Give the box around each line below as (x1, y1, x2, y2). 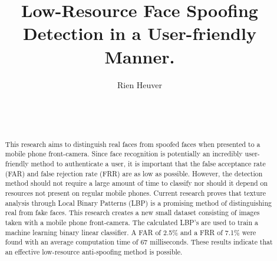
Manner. (104, 44, 175, 68)
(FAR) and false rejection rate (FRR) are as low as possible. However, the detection (5, 168, 263, 178)
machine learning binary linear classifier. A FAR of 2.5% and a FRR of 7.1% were (5, 227, 256, 237)
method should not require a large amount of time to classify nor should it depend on (5, 178, 268, 188)
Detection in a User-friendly (23, 21, 256, 45)
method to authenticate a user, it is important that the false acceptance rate (31, 158, 266, 168)
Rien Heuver (117, 78, 163, 91)
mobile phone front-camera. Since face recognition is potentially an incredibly (5, 149, 243, 159)
